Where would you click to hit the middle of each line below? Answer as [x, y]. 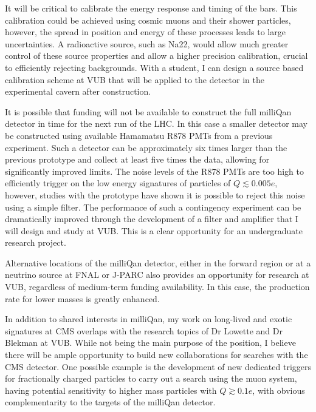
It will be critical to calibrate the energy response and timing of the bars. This [151, 8]
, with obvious [279, 390]
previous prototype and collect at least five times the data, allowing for [137, 159]
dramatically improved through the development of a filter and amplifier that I [152, 219]
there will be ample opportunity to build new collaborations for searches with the [156, 355]
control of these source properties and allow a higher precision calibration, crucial [156, 56]
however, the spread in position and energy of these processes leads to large [145, 32]
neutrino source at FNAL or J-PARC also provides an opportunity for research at [157, 275]
